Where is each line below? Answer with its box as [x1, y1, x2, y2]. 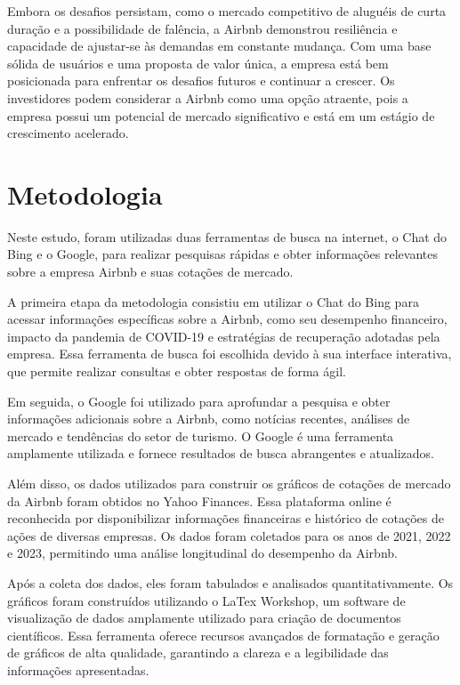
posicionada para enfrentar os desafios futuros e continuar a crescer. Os [7, 71, 395, 90]
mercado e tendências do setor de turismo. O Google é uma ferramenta [7, 426, 394, 445]
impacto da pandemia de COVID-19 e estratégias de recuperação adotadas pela [7, 326, 440, 345]
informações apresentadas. [7, 660, 149, 679]
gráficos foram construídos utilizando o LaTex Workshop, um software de [7, 591, 406, 609]
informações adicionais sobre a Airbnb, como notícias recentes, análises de [7, 409, 410, 428]
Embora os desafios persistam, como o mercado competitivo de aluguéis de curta [7, 2, 447, 20]
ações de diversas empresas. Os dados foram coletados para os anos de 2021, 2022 [7, 526, 451, 544]
